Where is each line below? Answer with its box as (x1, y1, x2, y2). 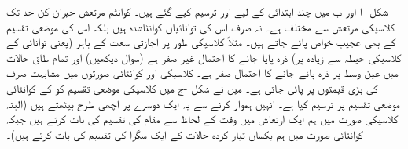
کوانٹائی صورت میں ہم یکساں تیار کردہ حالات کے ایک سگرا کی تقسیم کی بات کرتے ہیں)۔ (6, 125, 363, 142)
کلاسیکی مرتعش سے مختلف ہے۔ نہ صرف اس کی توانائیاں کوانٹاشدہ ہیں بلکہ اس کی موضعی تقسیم (6, 18, 395, 35)
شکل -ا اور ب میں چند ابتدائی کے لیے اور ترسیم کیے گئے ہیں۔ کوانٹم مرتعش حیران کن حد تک (6, 3, 388, 19)
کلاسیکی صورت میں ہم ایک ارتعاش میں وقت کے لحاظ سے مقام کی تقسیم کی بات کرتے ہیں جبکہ (6, 111, 399, 127)
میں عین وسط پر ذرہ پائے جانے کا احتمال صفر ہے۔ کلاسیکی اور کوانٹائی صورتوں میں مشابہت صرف (6, 64, 399, 81)
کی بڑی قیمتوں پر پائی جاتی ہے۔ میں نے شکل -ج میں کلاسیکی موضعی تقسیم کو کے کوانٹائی (6, 79, 378, 96)
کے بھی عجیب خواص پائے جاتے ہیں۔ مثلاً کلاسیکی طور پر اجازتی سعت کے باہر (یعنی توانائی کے (6, 34, 396, 50)
